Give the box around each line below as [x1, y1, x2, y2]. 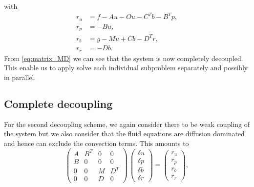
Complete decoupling [4, 96, 113, 111]
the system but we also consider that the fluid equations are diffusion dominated [4, 128, 245, 139]
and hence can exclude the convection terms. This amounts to [4, 138, 189, 148]
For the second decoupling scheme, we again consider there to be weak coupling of [4, 119, 250, 129]
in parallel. [4, 72, 36, 82]
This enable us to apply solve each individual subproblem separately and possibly [4, 62, 248, 73]
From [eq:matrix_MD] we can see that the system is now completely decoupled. [4, 53, 243, 63]
